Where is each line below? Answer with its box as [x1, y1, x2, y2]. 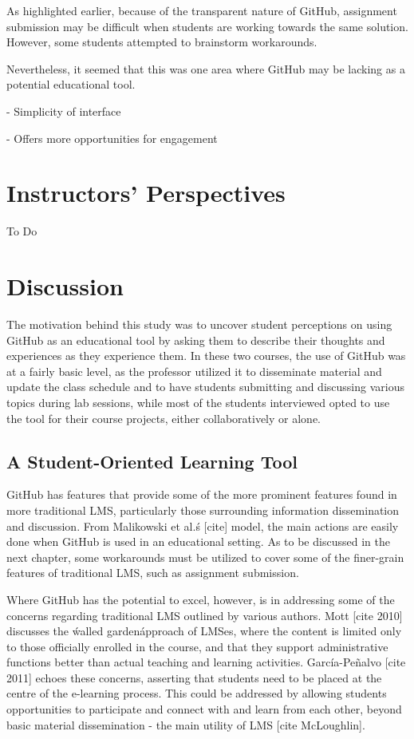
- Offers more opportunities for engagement [6, 129, 218, 146]
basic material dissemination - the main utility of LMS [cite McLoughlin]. [6, 716, 365, 733]
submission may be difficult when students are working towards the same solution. [6, 18, 408, 34]
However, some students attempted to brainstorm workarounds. [6, 34, 317, 50]
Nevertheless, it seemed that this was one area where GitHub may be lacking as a [6, 60, 405, 77]
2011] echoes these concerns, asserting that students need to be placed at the [6, 669, 382, 686]
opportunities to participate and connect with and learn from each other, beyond [6, 701, 402, 717]
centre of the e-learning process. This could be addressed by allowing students [6, 685, 387, 701]
